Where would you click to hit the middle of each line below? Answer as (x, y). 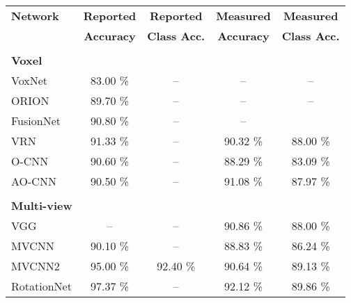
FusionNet (36, 121)
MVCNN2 (36, 266)
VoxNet (30, 80)
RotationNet (41, 286)
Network (35, 16)
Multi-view (42, 205)
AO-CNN (34, 181)
